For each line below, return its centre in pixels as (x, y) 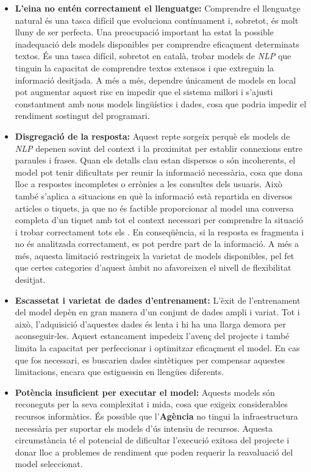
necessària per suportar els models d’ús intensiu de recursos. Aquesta (144, 428)
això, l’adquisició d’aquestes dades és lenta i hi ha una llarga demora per (151, 324)
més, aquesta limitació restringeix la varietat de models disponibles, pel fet (155, 255)
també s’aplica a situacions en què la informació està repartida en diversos (154, 195)
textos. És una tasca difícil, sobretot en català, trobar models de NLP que (153, 56)
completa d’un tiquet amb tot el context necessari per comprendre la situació (159, 220)
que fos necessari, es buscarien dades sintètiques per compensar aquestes (150, 359)
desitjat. (30, 280)
